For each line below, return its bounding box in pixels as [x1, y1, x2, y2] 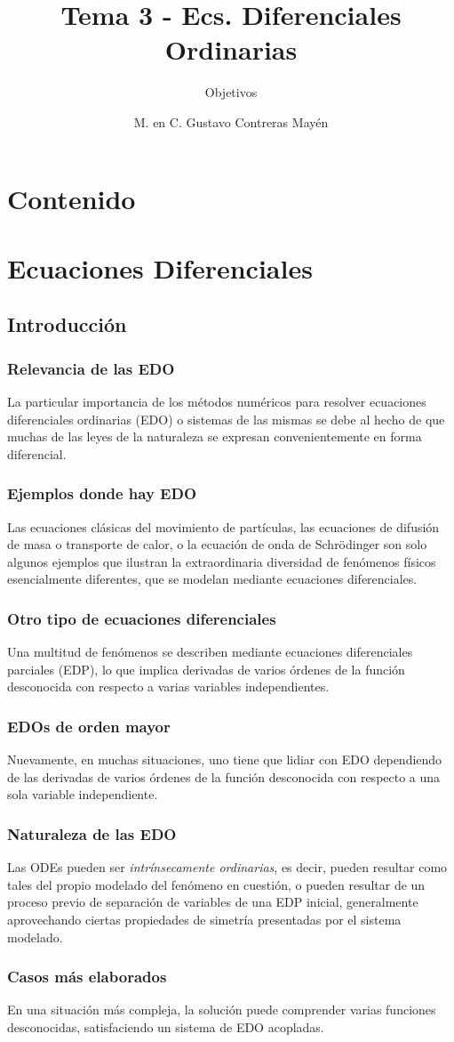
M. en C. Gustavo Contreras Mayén [133, 112, 329, 131]
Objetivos [204, 83, 258, 101]
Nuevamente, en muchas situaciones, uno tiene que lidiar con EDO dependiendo [7, 750, 442, 769]
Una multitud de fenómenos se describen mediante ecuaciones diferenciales [7, 642, 413, 661]
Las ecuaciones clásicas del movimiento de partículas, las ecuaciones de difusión [7, 517, 440, 536]
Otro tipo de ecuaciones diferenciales [7, 607, 276, 629]
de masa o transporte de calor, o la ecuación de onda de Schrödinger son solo [7, 535, 427, 553]
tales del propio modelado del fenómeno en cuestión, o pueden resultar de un [7, 875, 426, 893]
